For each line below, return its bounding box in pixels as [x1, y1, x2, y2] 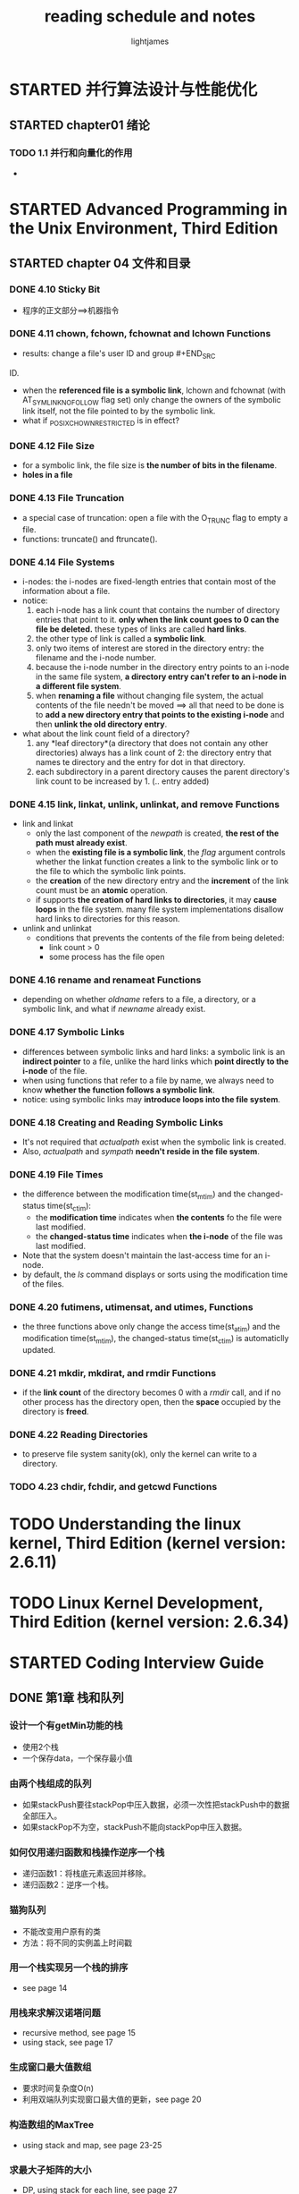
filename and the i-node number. [35, 651, 156, 663]
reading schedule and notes [44, 6, 256, 27]
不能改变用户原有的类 [21, 1926, 101, 1936]
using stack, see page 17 [21, 2037, 113, 2048]
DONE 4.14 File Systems [9, 556, 115, 568]
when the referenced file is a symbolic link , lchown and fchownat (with [21, 385, 286, 395]
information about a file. [21, 585, 111, 596]
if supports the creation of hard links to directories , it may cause [35, 895, 278, 906]
